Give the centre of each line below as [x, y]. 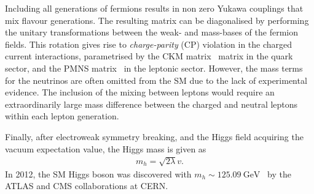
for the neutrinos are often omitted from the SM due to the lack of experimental [156, 80]
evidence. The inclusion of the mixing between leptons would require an [140, 92]
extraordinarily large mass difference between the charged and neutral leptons [151, 104]
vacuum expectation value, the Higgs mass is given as [106, 148]
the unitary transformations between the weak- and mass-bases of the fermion [151, 32]
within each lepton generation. [62, 116]
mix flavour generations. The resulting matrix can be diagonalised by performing [157, 20]
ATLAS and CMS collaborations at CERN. [87, 186]
